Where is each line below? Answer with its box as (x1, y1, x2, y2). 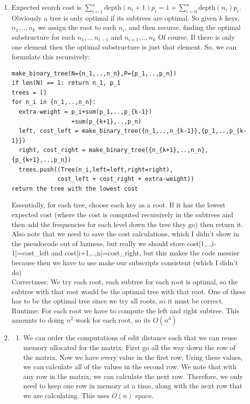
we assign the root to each (38, 22, 117, 32)
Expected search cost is (11, 2, 82, 12)
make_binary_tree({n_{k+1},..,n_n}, (89, 147, 208, 154)
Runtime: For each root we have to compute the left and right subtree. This (11, 305, 240, 315)
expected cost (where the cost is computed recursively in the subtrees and (11, 209, 233, 219)
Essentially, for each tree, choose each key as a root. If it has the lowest (11, 200, 226, 210)
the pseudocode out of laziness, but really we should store (11, 238, 185, 248)
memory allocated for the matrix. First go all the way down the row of (23, 342, 236, 353)
